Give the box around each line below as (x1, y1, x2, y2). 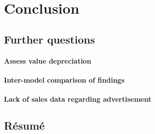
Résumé (4, 118, 45, 133)
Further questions (4, 31, 95, 46)
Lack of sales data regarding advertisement (4, 94, 152, 104)
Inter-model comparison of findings (4, 74, 125, 85)
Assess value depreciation (4, 55, 91, 66)
